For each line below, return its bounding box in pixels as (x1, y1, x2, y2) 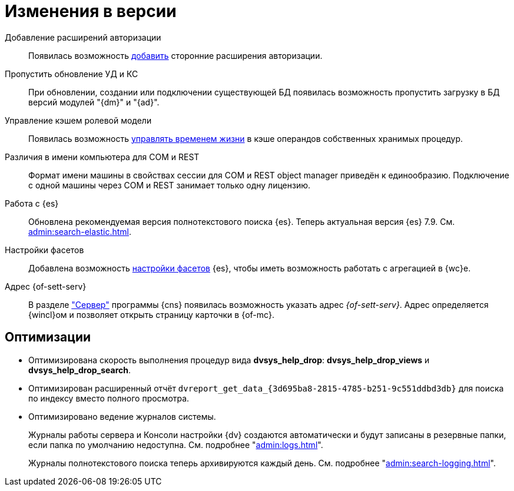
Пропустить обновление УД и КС (5, 68, 138, 79)
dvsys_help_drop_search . (28, 364, 131, 375)
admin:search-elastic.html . (28, 226, 132, 237)
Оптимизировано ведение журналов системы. (28, 411, 216, 422)
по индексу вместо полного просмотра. (28, 393, 190, 403)
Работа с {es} (5, 198, 59, 208)
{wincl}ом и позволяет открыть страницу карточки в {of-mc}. (28, 309, 275, 320)
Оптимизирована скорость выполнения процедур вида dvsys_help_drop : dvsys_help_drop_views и (28, 354, 430, 365)
